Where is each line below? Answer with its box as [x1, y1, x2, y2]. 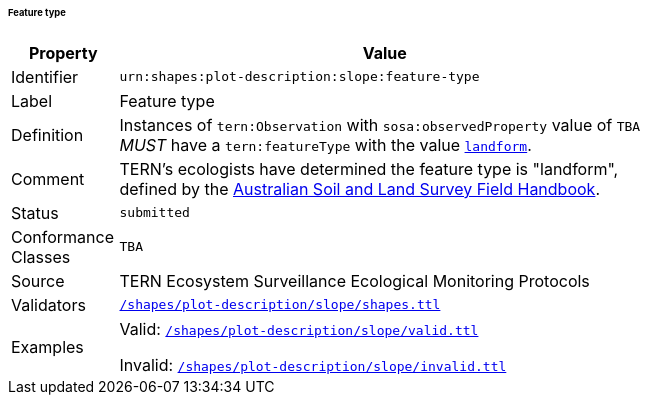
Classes [11, 246, 71, 267]
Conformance [11, 226, 114, 247]
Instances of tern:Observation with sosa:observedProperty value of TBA [119, 114, 641, 135]
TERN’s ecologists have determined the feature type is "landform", [119, 158, 619, 179]
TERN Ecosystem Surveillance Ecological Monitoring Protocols [119, 270, 590, 291]
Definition [11, 124, 84, 145]
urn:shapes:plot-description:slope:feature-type [119, 69, 480, 85]
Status [11, 202, 59, 223]
